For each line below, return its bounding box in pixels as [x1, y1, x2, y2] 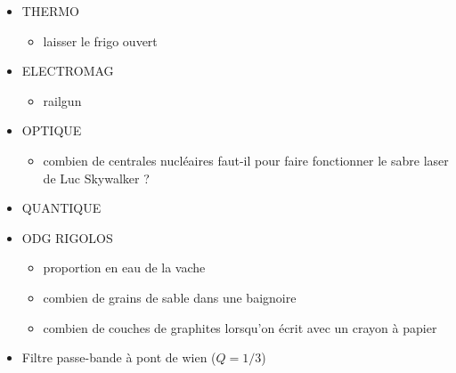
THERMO [21, 2, 79, 20]
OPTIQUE [21, 121, 82, 140]
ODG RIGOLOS [21, 228, 113, 247]
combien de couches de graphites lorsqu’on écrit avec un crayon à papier [43, 318, 437, 337]
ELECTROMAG [21, 61, 114, 80]
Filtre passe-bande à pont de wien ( [21, 348, 216, 367]
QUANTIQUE [21, 199, 102, 217]
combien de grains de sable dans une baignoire [43, 288, 297, 306]
